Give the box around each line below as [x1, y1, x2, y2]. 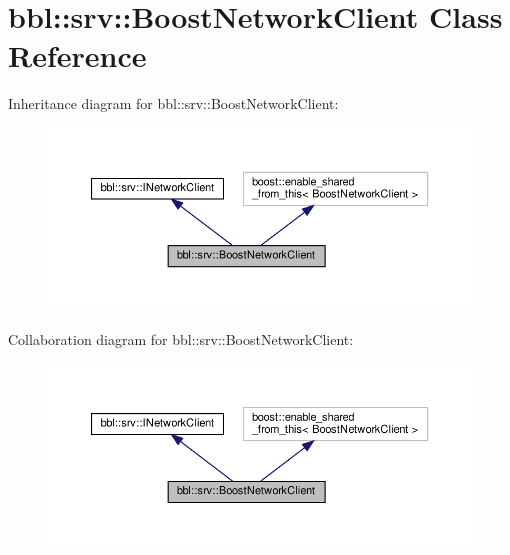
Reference [8, 35, 147, 76]
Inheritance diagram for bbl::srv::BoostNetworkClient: [8, 93, 339, 114]
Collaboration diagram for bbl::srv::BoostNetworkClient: [8, 328, 354, 349]
